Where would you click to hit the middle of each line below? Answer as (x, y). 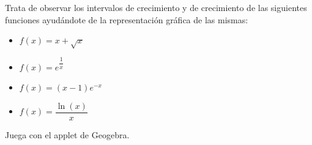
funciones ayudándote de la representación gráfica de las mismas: (127, 19)
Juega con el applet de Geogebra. (67, 135)
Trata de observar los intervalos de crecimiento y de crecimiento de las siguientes (156, 7)
